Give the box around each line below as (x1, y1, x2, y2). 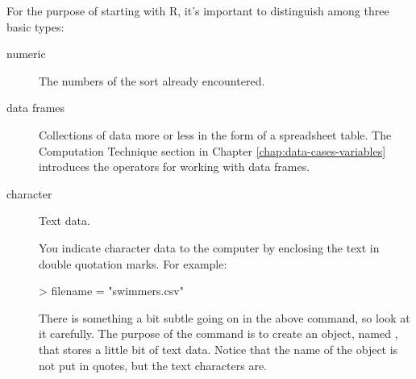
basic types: (6, 18, 64, 35)
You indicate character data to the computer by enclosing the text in (39, 239, 380, 256)
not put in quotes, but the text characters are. (39, 356, 267, 373)
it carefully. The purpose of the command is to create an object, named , (39, 325, 398, 342)
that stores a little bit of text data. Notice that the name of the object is (39, 340, 398, 357)
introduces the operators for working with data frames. (39, 158, 310, 175)
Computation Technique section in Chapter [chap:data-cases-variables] (39, 142, 386, 159)
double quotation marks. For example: (39, 255, 227, 272)
